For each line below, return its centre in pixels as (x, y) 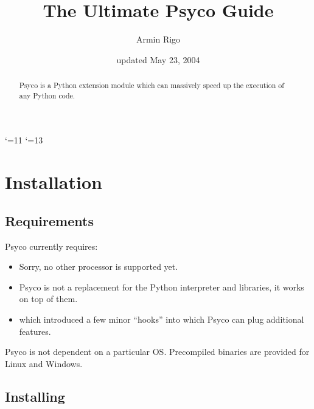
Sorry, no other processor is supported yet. (99, 266)
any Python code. (47, 95)
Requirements (49, 220)
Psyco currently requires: (51, 246)
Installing (35, 396)
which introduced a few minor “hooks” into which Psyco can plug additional (162, 319)
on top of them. (48, 299)
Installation (54, 182)
